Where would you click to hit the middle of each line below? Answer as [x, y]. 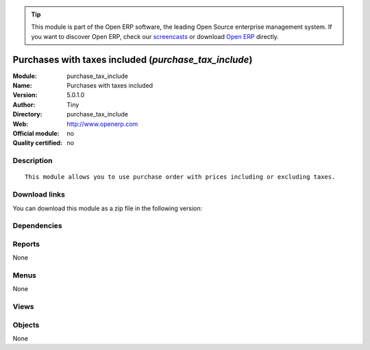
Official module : [36, 134]
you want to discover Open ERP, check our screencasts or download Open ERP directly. [155, 36]
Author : [24, 104]
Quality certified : [38, 143]
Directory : [27, 114]
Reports [26, 244]
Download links [39, 195]
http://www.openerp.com [102, 124]
